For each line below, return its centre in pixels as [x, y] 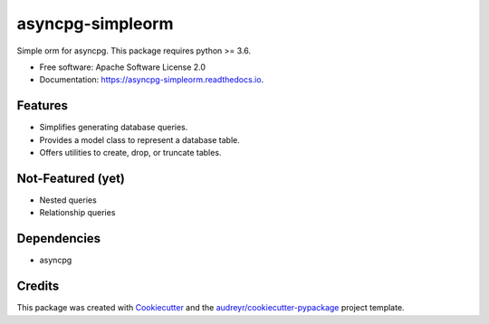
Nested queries [68, 200]
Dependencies [59, 238]
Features [42, 105]
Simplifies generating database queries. [114, 128]
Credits [38, 286]
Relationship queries [77, 213]
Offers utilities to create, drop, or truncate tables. [130, 153]
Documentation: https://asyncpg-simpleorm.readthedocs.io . [152, 80]
